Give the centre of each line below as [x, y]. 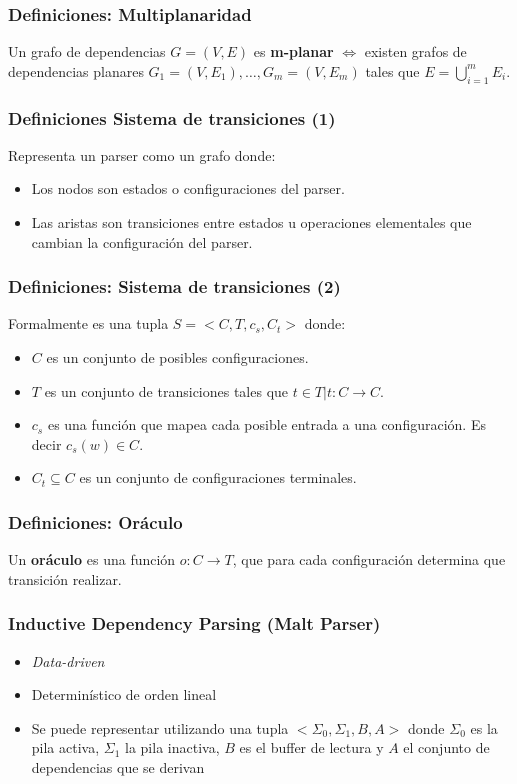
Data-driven [68, 660]
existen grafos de [415, 51]
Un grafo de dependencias [87, 51]
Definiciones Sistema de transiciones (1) [172, 117]
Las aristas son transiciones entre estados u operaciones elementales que [251, 222]
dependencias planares [76, 70]
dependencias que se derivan [118, 766]
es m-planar [293, 51]
